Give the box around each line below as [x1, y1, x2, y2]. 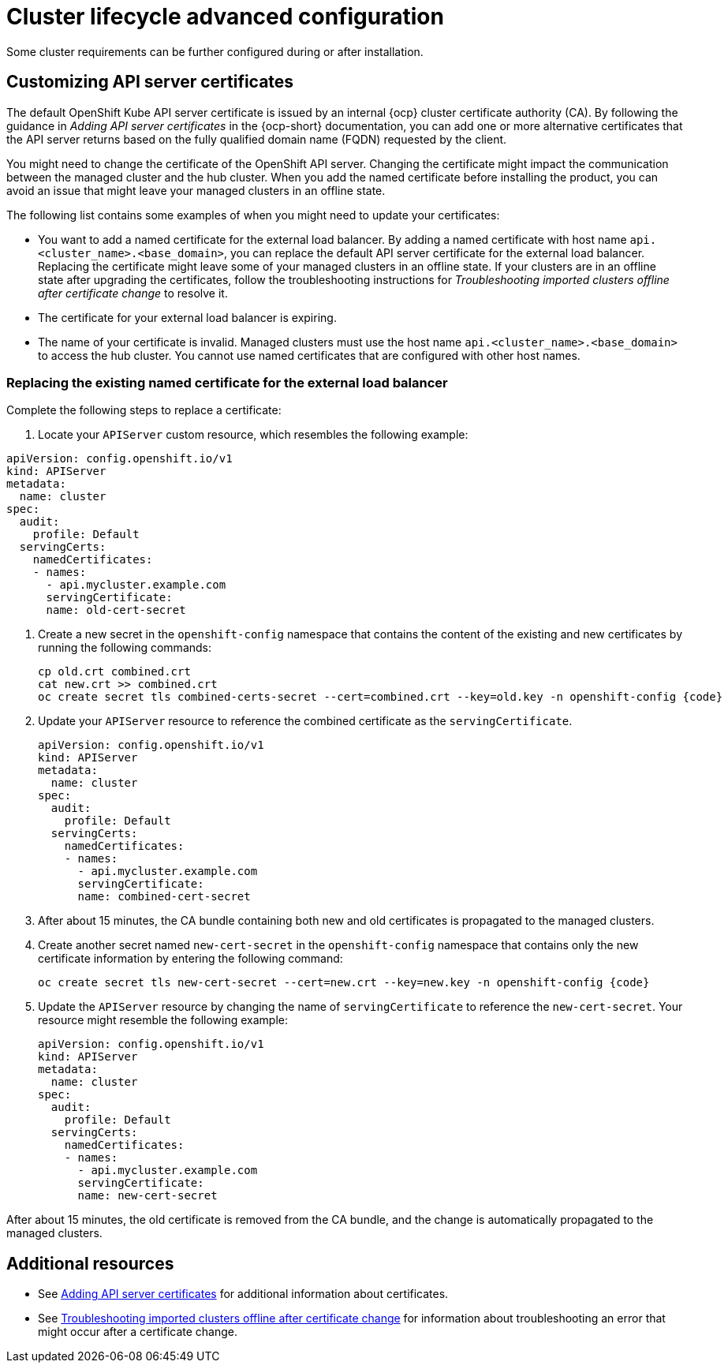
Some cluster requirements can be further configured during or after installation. [6, 44, 424, 58]
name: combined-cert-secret [77, 890, 251, 903]
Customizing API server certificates [6, 72, 294, 92]
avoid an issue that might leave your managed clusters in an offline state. [6, 183, 386, 197]
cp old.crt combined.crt [38, 665, 191, 679]
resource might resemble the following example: [38, 1013, 288, 1027]
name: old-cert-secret [46, 604, 186, 617]
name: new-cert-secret [77, 1189, 218, 1203]
